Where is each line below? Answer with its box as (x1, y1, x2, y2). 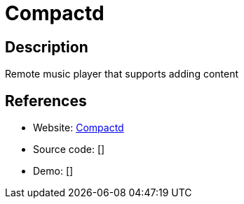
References (5, 92, 87, 110)
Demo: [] (33, 165, 74, 177)
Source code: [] (33, 143, 105, 156)
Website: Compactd (33, 122, 124, 134)
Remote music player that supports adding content (5, 68, 239, 80)
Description (5, 38, 88, 56)
